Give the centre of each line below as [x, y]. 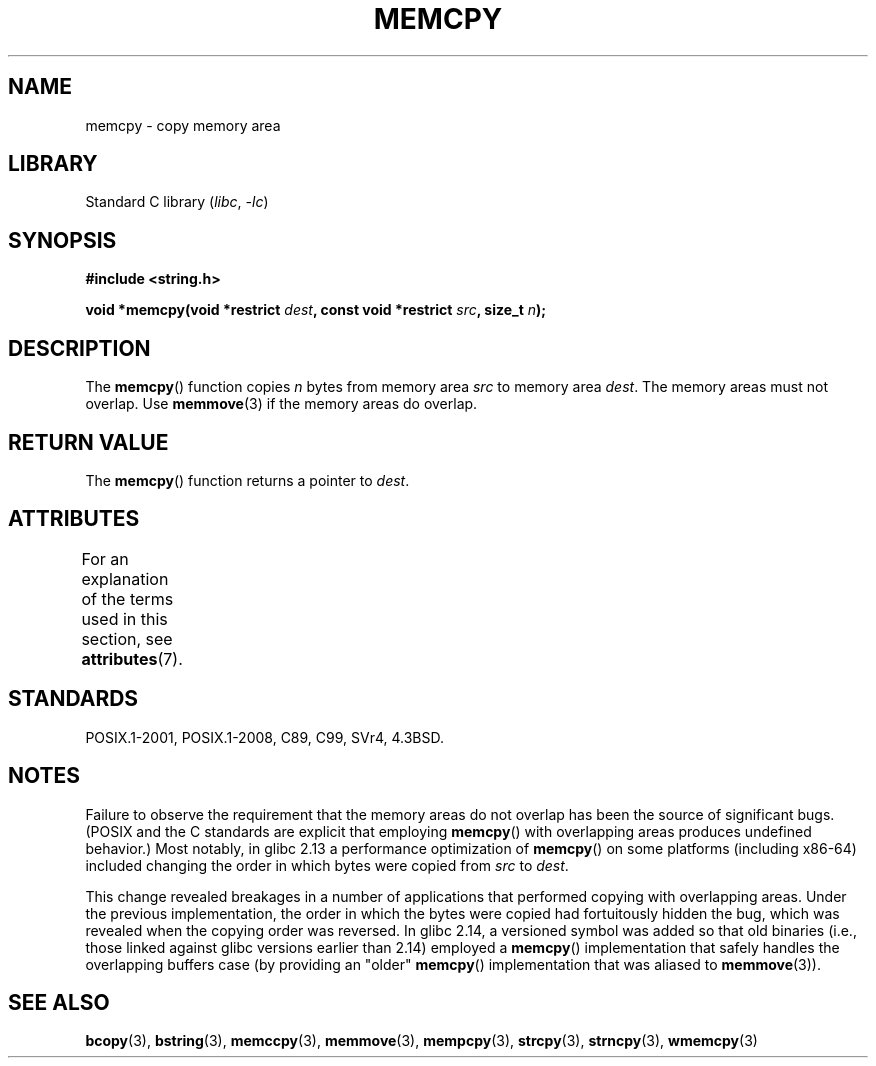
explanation [125, 578]
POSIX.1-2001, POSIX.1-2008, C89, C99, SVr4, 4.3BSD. [265, 737]
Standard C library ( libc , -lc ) [177, 202]
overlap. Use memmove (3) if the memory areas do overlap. [281, 404]
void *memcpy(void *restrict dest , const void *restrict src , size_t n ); [316, 310]
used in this [124, 618]
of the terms [127, 598]
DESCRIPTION [79, 348]
